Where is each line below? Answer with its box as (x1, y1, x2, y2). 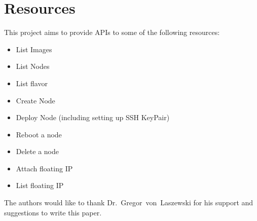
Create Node (16, 95, 55, 105)
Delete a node (16, 146, 59, 157)
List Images (16, 44, 52, 54)
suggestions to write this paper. (4, 207, 102, 217)
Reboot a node (16, 129, 62, 139)
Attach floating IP (16, 163, 73, 173)
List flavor (16, 78, 48, 88)
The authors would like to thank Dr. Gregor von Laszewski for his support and (4, 197, 253, 208)
